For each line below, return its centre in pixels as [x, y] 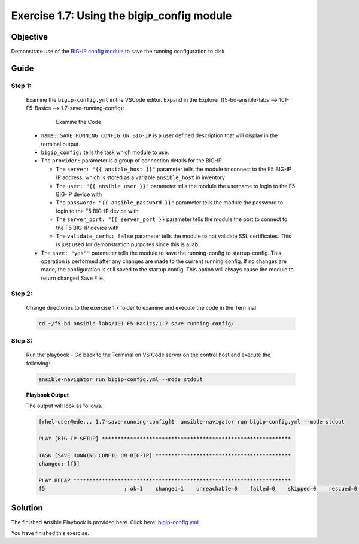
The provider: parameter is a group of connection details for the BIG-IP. [132, 161]
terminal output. [60, 144]
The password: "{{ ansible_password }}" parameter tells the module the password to [170, 203]
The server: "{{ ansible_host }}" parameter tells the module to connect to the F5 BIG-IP [174, 169]
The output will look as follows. [64, 406]
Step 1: [21, 86]
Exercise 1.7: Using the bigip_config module [121, 16]
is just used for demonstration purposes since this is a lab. [128, 244]
